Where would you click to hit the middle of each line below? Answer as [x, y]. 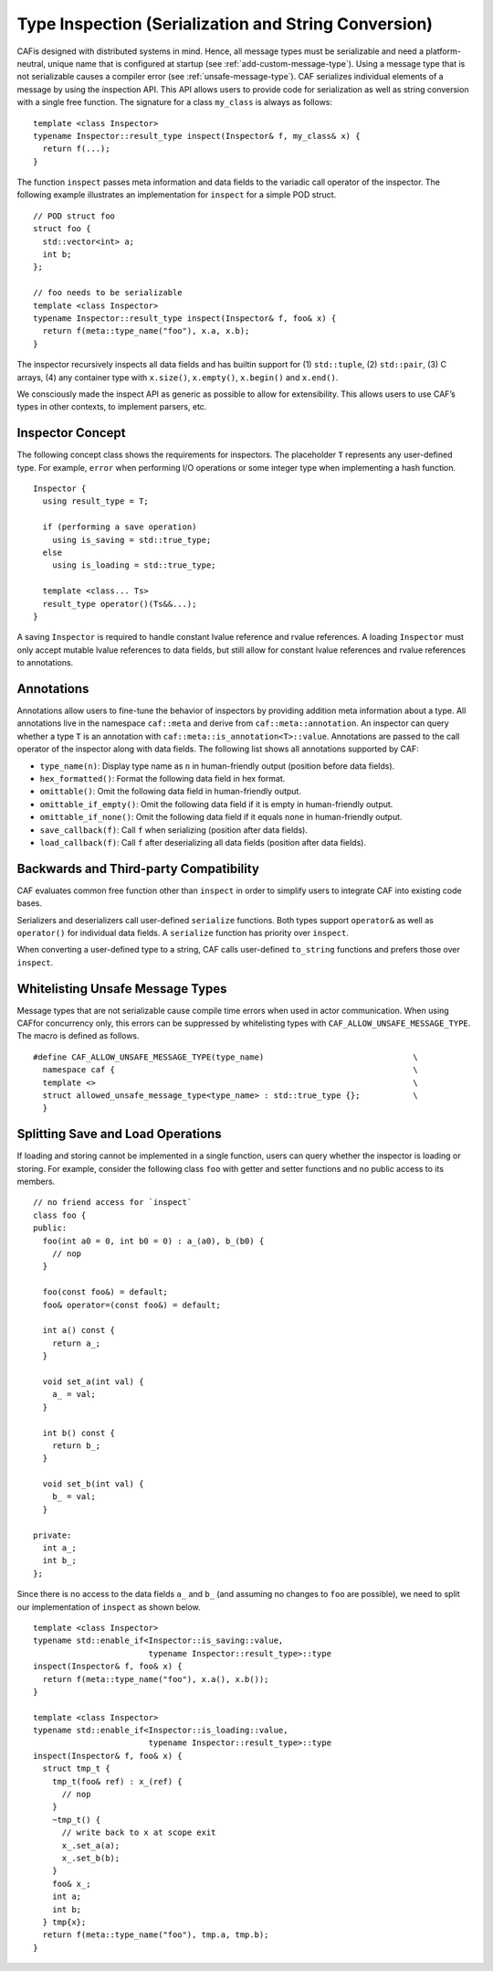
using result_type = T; [96, 501]
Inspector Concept [72, 433]
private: [52, 1535]
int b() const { [79, 1433]
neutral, [31, 63]
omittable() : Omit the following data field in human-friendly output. [170, 792]
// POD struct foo [74, 216]
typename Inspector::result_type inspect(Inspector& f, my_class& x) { [197, 136]
